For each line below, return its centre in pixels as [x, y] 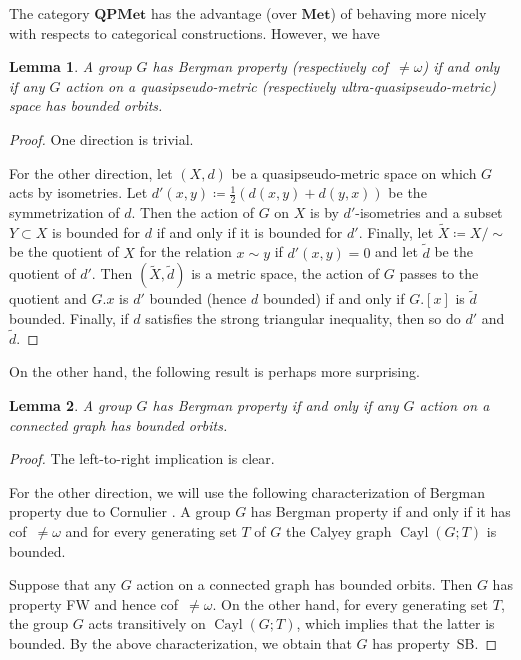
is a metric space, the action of [285, 273]
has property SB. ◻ [435, 642]
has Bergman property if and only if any [275, 405]
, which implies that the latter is [395, 623]
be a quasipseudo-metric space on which [354, 172]
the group [39, 623]
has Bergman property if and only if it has [380, 511]
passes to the [439, 273]
